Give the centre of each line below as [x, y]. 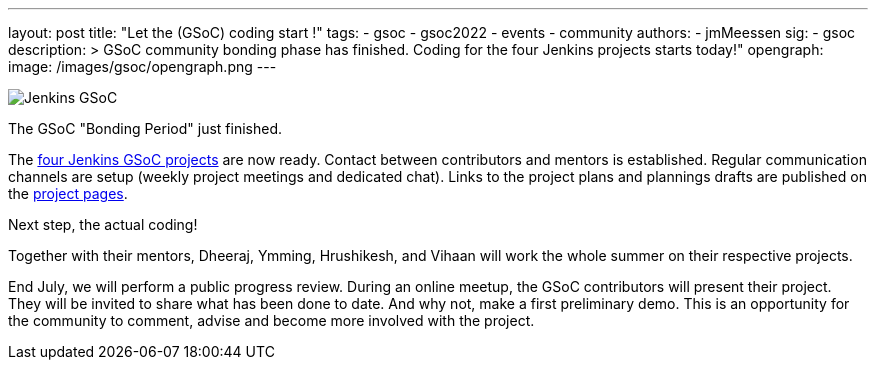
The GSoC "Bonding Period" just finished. [145, 128]
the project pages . [68, 193]
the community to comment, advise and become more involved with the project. [271, 320]
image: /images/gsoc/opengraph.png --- [142, 66]
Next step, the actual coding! [103, 224]
